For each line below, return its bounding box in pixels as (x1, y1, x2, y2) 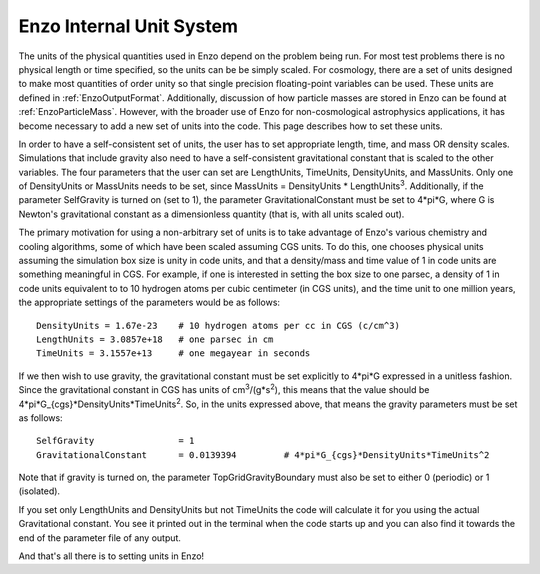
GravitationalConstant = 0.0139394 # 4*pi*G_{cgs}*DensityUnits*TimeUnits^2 (36, 449, 490, 460)
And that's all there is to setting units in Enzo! (18, 550, 205, 562)
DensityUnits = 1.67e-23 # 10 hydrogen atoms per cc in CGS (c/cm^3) (36, 320, 400, 331)
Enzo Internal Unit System (18, 15, 239, 37)
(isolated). (18, 485, 60, 497)
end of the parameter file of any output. (18, 531, 182, 544)
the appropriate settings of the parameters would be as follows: (18, 296, 280, 309)
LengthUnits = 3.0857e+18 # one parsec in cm (36, 333, 274, 345)
